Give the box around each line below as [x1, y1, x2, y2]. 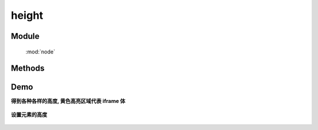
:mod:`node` [25, 48, 55, 55]
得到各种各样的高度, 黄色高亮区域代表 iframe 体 [11, 98, 126, 105]
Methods [11, 64, 45, 74]
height [11, 9, 44, 22]
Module [11, 31, 39, 41]
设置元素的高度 [11, 111, 47, 118]
